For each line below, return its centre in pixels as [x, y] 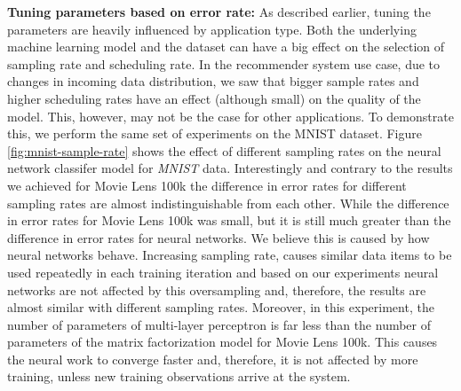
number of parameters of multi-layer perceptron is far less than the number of [219, 324]
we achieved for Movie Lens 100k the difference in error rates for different [207, 185]
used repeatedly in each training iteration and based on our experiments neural [223, 272]
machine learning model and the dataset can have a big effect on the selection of [226, 47]
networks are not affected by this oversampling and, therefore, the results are [217, 289]
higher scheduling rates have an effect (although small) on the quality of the [214, 98]
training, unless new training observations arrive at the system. [179, 376]
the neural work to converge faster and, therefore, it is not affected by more [213, 359]
